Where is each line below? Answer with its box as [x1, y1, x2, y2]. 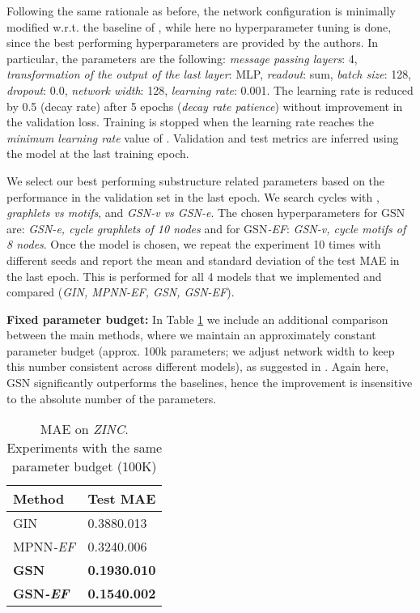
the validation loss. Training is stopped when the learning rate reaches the [6, 113, 374, 130]
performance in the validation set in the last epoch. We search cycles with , [6, 188, 380, 205]
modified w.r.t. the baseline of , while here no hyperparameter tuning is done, [6, 18, 392, 35]
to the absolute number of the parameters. [6, 390, 217, 407]
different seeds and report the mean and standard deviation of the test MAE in [6, 251, 400, 268]
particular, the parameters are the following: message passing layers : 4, [6, 49, 358, 66]
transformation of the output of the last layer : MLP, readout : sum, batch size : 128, [6, 66, 412, 83]
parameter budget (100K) [11, 457, 157, 476]
